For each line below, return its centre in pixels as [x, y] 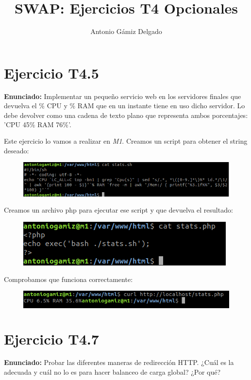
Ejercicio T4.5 [51, 73]
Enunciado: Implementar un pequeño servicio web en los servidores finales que [123, 96]
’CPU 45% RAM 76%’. [38, 124]
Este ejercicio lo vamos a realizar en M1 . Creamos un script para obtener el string [126, 141]
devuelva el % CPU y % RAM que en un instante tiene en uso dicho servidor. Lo [125, 106]
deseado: [17, 150]
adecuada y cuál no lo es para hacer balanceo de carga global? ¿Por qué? [112, 372]
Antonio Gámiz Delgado [126, 31]
